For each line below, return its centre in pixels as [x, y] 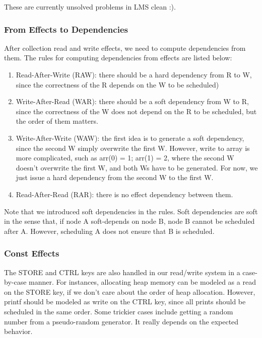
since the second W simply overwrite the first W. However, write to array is [133, 148]
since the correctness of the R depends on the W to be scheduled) [117, 84]
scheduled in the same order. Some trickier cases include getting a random [119, 311]
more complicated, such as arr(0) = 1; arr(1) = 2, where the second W [125, 158]
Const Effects [32, 253]
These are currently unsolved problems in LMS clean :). [90, 7]
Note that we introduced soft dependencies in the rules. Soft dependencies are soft [131, 211]
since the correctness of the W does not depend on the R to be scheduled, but [136, 111]
